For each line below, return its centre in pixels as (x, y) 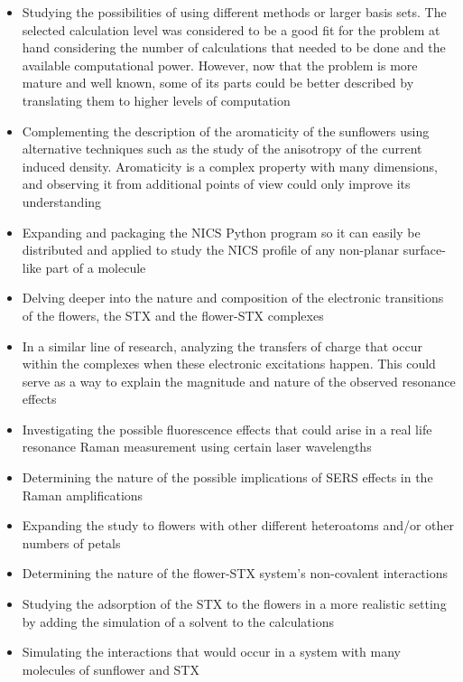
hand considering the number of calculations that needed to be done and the (234, 47)
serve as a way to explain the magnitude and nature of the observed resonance (239, 381)
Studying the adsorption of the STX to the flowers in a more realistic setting (234, 604)
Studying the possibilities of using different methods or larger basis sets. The (234, 12)
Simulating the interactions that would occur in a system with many (211, 652)
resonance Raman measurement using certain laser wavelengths (197, 447)
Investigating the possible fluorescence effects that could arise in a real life (227, 429)
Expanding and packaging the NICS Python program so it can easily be (221, 232)
